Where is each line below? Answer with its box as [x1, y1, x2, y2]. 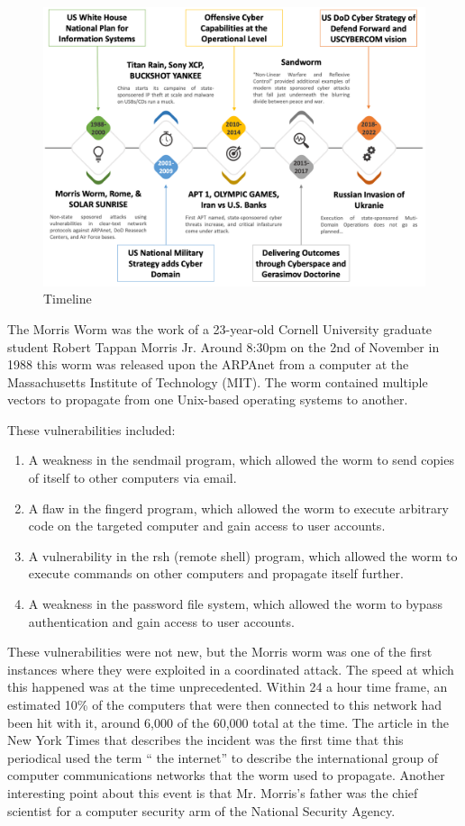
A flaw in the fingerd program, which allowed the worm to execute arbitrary [28, 498, 449, 517]
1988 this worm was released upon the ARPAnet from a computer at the [7, 355, 409, 374]
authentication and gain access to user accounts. [28, 612, 295, 631]
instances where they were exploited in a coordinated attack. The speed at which [7, 659, 454, 678]
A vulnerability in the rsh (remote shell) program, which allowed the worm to [28, 546, 458, 565]
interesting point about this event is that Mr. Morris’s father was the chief [7, 783, 418, 802]
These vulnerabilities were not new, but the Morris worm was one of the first [7, 642, 433, 661]
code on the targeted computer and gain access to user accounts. [28, 516, 386, 535]
